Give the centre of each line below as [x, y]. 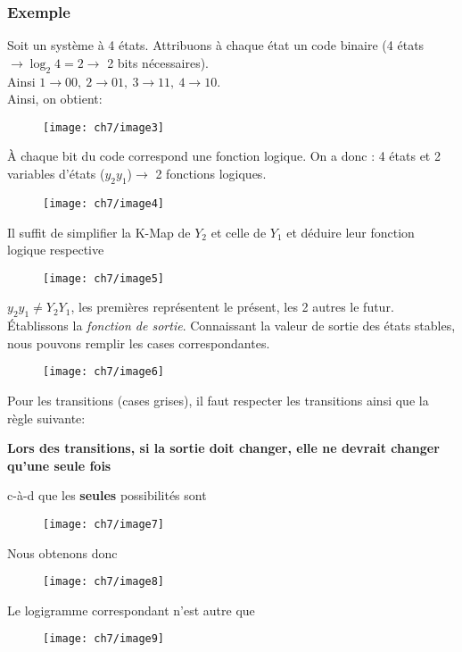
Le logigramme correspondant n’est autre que [131, 610]
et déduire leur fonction [351, 232]
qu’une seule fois [59, 465]
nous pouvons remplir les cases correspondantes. [139, 343]
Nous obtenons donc [62, 552]
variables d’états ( [56, 174]
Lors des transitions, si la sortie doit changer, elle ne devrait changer [223, 448]
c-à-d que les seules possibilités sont [107, 495]
